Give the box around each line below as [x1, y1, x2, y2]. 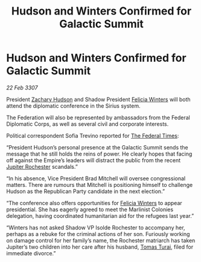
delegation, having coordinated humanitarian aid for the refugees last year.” [6, 212, 194, 219]
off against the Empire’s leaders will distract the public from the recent [6, 156, 181, 164]
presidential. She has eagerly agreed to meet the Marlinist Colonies [6, 206, 174, 213]
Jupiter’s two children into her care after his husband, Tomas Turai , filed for [6, 243, 194, 251]
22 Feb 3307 [6, 84, 38, 91]
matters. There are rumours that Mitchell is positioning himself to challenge [6, 181, 193, 188]
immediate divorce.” [6, 249, 56, 257]
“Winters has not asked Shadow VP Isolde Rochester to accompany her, [6, 224, 185, 231]
